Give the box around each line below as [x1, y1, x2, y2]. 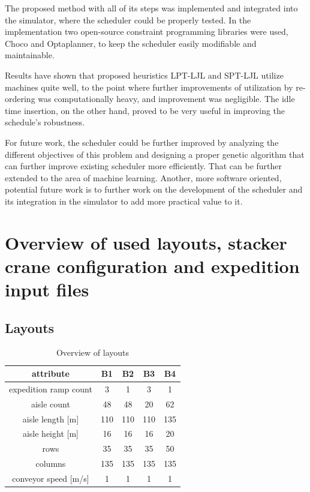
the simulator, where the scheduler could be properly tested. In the [5, 13, 251, 26]
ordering [5, 92, 35, 105]
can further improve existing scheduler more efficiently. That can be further [5, 160, 282, 172]
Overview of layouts [56, 346, 129, 359]
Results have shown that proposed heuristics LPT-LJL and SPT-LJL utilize [5, 68, 284, 81]
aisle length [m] [22, 412, 79, 425]
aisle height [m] [22, 427, 79, 440]
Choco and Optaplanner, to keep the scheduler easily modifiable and [5, 37, 257, 49]
